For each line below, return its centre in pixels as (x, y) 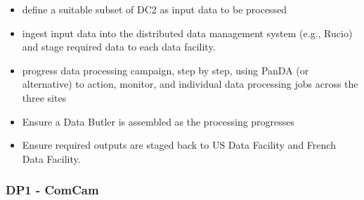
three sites (44, 97)
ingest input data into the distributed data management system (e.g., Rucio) (187, 33)
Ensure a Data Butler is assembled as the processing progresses (158, 121)
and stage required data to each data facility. (119, 47)
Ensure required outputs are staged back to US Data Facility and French (179, 145)
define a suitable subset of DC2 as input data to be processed (155, 9)
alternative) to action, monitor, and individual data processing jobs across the (190, 84)
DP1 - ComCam (52, 190)
